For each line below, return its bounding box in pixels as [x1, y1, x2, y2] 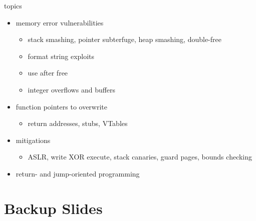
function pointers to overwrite [16, 101, 108, 111]
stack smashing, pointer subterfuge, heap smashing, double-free [28, 34, 221, 44]
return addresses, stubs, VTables [28, 118, 128, 128]
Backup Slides [4, 197, 103, 218]
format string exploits [28, 50, 95, 61]
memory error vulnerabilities [16, 17, 104, 27]
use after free [28, 67, 68, 78]
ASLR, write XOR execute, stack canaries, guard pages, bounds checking [28, 151, 252, 162]
